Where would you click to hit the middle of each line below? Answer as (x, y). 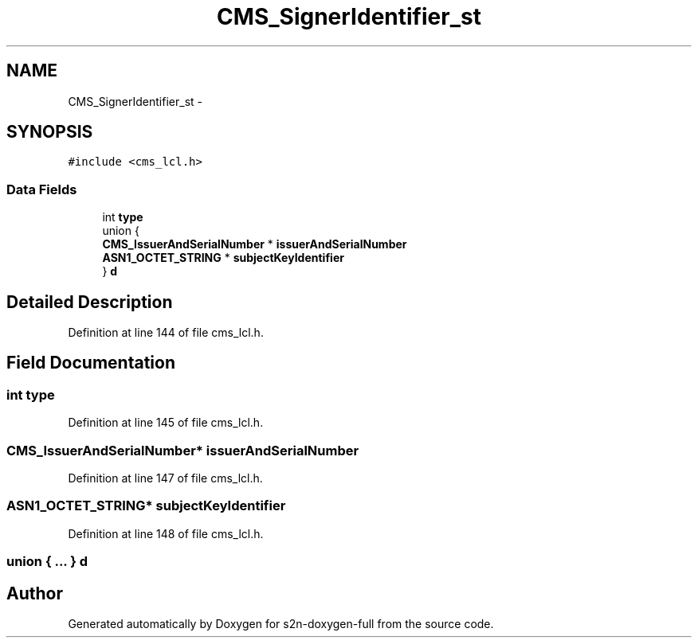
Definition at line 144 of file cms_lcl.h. (166, 333)
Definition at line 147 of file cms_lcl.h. (165, 478)
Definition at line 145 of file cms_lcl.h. (166, 423)
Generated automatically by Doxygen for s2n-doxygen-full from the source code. (281, 623)
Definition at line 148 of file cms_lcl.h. (166, 533)
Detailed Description (90, 302)
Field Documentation (91, 363)
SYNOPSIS (50, 132)
